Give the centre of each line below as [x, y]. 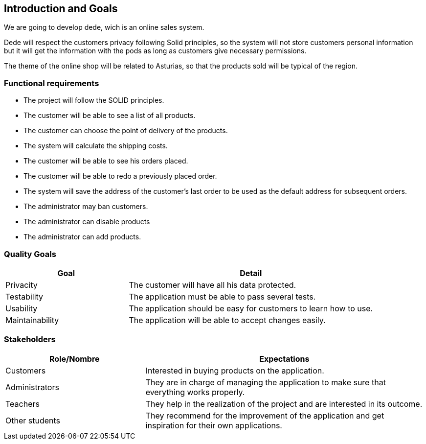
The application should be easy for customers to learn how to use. [251, 308]
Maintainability [32, 320]
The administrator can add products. [82, 237]
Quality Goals [30, 254]
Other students [33, 420]
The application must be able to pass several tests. [222, 296]
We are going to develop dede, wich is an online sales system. [104, 27]
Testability [24, 296]
